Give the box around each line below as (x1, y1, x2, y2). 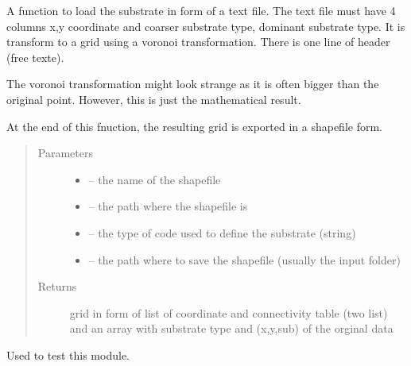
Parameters (37, 144, 93, 161)
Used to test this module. (6, 346, 130, 363)
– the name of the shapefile (88, 171, 221, 187)
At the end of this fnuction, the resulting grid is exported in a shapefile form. (6, 118, 383, 134)
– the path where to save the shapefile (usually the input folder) (88, 251, 401, 268)
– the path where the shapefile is (88, 198, 248, 214)
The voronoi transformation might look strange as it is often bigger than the (6, 75, 379, 92)
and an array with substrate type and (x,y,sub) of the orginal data (69, 320, 394, 337)
